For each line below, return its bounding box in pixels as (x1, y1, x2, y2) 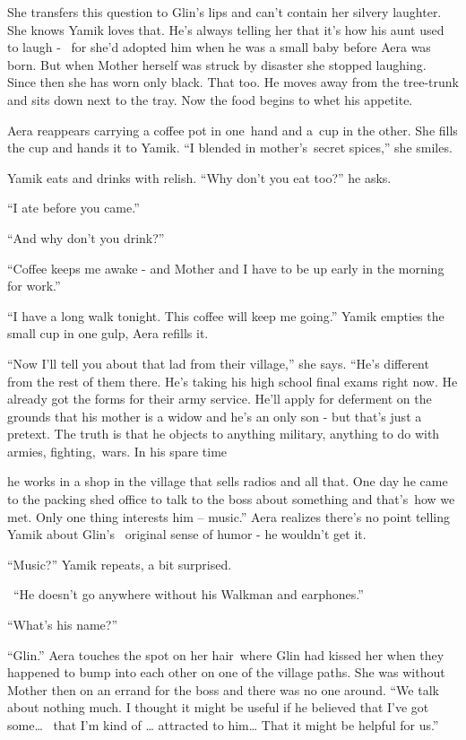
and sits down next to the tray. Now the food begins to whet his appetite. (7, 90, 413, 109)
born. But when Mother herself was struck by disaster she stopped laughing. (7, 55, 427, 74)
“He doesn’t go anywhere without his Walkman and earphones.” (13, 585, 364, 604)
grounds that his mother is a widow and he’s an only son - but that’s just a (7, 406, 422, 425)
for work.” (7, 276, 61, 295)
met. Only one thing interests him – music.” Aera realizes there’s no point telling (7, 507, 451, 526)
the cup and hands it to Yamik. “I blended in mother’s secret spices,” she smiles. (7, 138, 453, 157)
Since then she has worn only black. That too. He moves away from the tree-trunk (7, 73, 459, 91)
